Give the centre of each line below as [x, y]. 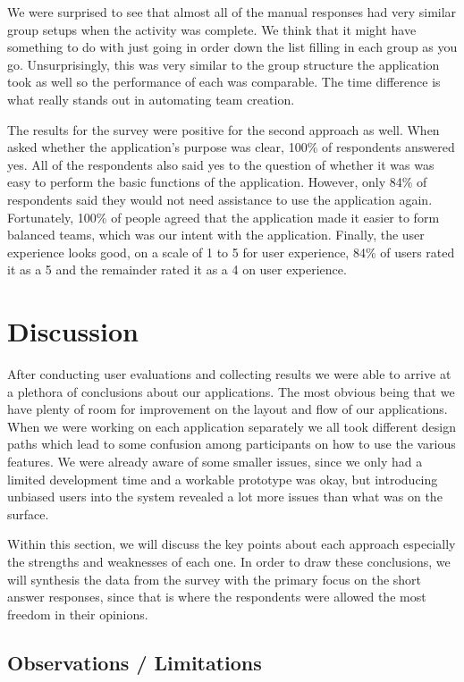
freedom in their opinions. [78, 614]
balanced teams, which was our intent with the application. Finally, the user [216, 235]
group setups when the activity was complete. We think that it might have [212, 29]
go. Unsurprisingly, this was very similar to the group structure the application [224, 64]
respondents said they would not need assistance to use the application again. [220, 199]
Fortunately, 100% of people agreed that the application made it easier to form [224, 217]
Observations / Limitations [135, 662]
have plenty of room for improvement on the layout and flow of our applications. [228, 409]
